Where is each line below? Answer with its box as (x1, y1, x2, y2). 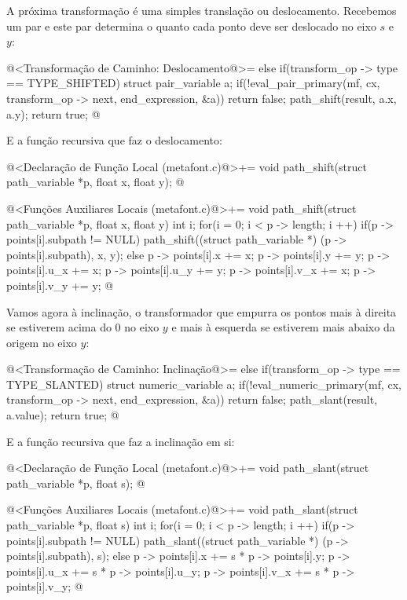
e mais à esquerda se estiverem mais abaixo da (171, 319, 395, 335)
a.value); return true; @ (6, 407, 119, 423)
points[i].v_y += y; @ (6, 276, 114, 293)
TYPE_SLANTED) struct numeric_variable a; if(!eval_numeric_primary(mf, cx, (6, 375, 401, 392)
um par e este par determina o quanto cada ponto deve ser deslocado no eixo (6, 17, 376, 34)
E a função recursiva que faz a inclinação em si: (6, 433, 235, 449)
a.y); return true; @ (6, 105, 101, 122)
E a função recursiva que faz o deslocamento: (6, 132, 222, 148)
